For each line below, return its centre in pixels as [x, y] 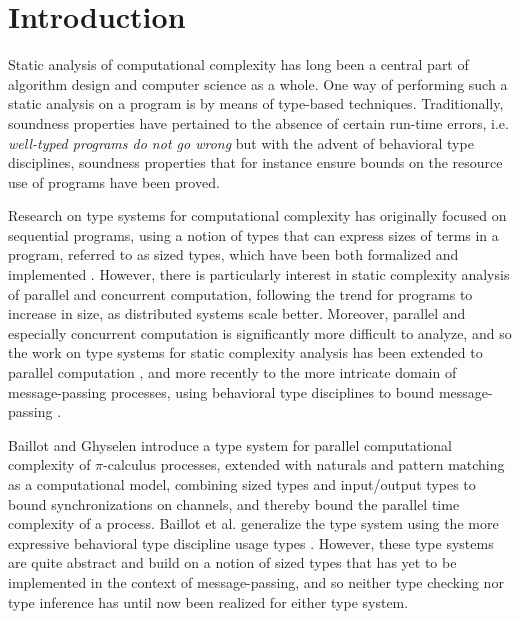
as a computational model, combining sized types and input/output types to [242, 484]
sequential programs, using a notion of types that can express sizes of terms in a [253, 234]
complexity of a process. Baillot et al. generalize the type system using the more [253, 523]
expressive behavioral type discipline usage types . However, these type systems [251, 542]
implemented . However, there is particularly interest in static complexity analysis [259, 274]
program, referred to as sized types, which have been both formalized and [233, 254]
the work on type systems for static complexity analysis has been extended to [245, 352]
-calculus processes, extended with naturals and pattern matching [304, 464]
